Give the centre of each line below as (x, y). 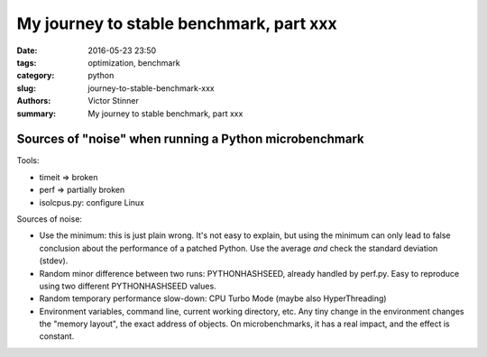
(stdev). (54, 261)
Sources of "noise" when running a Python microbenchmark (190, 139)
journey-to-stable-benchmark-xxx (152, 88)
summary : (37, 114)
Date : (27, 50)
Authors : (34, 101)
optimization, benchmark (134, 62)
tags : (27, 62)
